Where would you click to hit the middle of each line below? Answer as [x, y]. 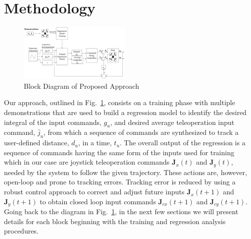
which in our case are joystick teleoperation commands [87, 162]
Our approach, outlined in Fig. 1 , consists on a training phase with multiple [120, 102]
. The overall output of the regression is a [182, 143]
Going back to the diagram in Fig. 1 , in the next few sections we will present [121, 211]
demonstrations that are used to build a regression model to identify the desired [125, 112]
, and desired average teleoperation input [172, 122]
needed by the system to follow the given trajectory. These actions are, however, [125, 172]
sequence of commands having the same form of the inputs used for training [119, 152]
